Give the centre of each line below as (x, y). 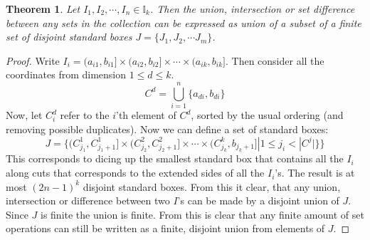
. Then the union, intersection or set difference (252, 9)
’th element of (146, 115)
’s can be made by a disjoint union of (258, 200)
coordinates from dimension (66, 74)
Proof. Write (33, 60)
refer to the (85, 115)
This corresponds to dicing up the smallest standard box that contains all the (175, 158)
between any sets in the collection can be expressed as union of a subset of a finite (184, 22)
